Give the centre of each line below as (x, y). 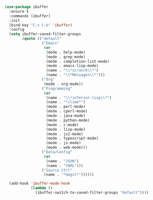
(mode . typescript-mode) (72, 139)
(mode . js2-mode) (65, 134)
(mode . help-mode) (66, 52)
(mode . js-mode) (64, 143)
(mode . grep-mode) (66, 57)
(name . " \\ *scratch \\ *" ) (72, 70)
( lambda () (42, 188)
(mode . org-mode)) (63, 84)
